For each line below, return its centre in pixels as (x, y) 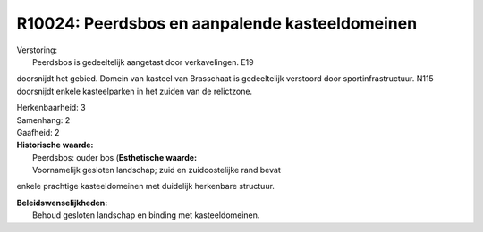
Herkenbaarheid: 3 (51, 108)
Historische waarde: (55, 145)
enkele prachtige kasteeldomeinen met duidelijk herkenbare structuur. (145, 186)
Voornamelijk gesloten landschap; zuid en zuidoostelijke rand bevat (157, 170)
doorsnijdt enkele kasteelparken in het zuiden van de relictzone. (135, 91)
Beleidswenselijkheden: (62, 203)
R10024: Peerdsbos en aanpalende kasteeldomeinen (217, 23)
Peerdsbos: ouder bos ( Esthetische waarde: (114, 157)
